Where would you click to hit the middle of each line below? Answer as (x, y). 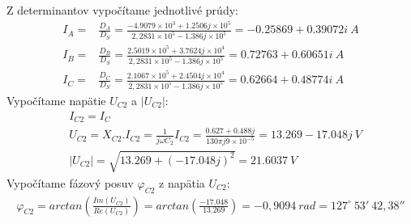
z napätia (182, 182)
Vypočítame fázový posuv (70, 182)
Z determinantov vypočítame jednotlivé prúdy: (122, 10)
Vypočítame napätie (56, 100)
